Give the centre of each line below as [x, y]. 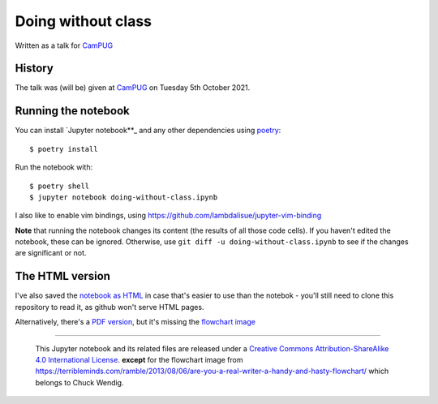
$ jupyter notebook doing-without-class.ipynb [124, 197]
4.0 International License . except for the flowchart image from [139, 359]
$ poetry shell [60, 186]
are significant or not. [51, 253]
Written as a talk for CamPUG [64, 45]
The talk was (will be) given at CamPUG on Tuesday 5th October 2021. [133, 88]
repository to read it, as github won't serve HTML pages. [109, 307]
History [34, 69]
